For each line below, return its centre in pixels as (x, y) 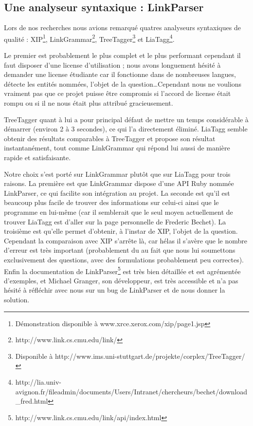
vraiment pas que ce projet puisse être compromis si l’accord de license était (117, 93)
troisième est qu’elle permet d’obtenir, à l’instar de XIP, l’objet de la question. (121, 231)
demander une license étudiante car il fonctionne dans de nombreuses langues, (120, 74)
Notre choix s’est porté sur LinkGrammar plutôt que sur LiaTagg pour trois (117, 174)
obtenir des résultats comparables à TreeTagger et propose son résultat (110, 138)
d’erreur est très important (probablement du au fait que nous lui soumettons (120, 250)
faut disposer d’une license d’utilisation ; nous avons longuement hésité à (112, 65)
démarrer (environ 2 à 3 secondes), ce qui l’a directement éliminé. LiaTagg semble (126, 129)
